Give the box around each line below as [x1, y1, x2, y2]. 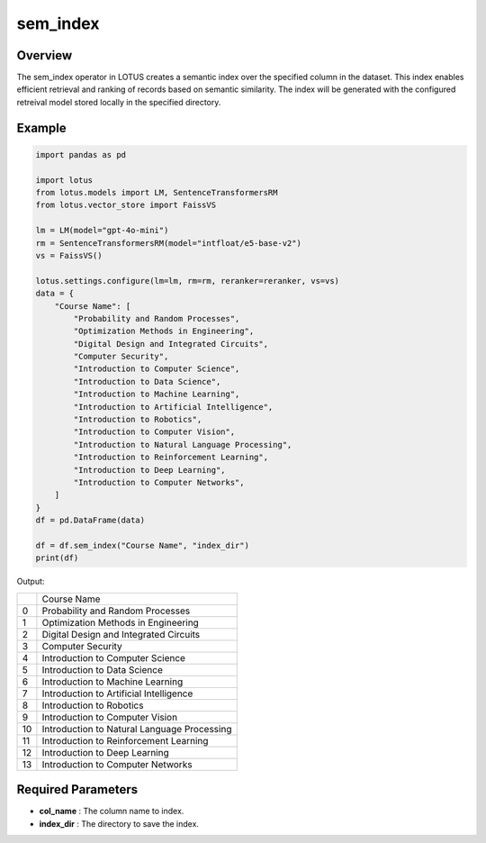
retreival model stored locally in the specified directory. [16, 96, 221, 107]
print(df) [35, 553, 79, 563]
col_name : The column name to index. [39, 806, 184, 817]
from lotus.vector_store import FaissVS [35, 200, 216, 211]
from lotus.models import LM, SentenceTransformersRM [35, 187, 278, 198]
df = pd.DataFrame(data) [35, 515, 146, 526]
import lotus [35, 175, 94, 185]
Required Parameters [16, 782, 139, 797]
